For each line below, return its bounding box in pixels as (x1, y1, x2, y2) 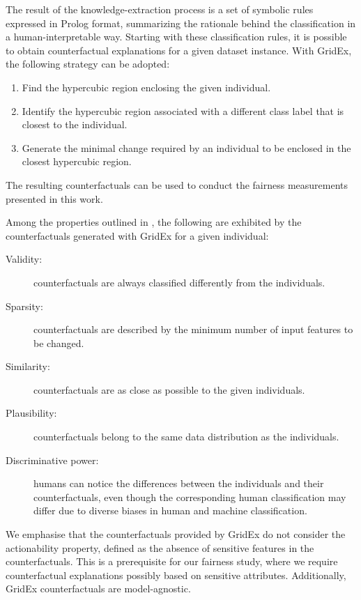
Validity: (6, 252, 43, 266)
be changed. (33, 335, 84, 350)
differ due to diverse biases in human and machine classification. (33, 503, 307, 518)
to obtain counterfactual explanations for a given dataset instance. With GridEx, (6, 43, 352, 57)
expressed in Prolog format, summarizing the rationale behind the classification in (6, 15, 356, 30)
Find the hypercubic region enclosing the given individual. (22, 79, 271, 94)
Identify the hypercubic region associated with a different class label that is (22, 103, 344, 118)
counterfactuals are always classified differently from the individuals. (33, 275, 325, 289)
